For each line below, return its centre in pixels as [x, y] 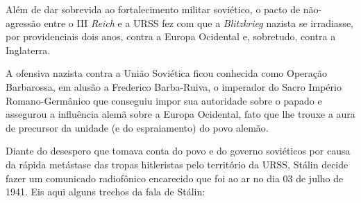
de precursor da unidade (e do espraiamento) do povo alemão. [137, 127]
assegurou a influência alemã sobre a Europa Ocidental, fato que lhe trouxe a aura [180, 114]
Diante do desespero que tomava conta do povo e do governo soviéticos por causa [178, 151]
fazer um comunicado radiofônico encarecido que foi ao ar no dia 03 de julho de [175, 178]
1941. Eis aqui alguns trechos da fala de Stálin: [106, 192]
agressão [23, 23]
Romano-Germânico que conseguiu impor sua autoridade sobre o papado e [164, 100]
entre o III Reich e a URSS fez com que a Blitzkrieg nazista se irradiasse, [199, 23]
